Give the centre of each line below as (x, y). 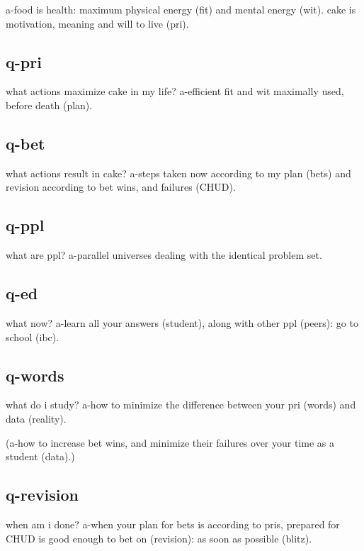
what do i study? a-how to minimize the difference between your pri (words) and (181, 405)
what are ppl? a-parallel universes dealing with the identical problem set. (164, 255)
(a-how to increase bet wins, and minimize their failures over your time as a (170, 442)
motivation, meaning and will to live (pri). (97, 23)
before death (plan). (49, 105)
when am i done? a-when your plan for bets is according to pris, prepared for (173, 524)
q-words (35, 375)
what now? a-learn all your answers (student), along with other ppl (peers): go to (182, 322)
